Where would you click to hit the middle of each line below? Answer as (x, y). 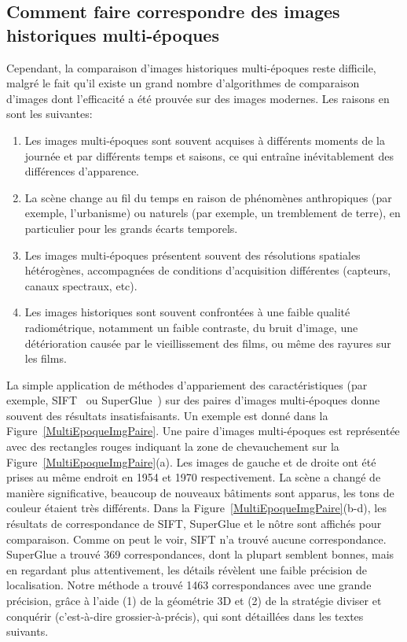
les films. (46, 358)
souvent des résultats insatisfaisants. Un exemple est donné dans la (167, 415)
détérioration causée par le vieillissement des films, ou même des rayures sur (208, 343)
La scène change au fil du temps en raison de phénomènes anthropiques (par (208, 197)
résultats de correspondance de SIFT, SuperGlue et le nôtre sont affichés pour (194, 524)
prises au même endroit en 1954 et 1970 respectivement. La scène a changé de (194, 477)
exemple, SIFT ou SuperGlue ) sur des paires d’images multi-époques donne (193, 400)
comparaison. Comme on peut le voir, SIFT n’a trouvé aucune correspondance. (196, 539)
